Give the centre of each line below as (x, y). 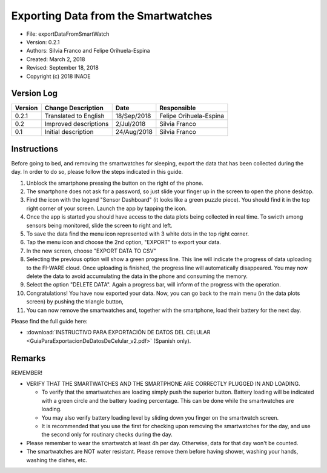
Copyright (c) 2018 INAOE (58, 76)
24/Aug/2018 (134, 132)
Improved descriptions (77, 124)
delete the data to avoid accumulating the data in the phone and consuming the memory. (137, 276)
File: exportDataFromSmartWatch (68, 34)
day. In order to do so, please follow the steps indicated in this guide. (97, 172)
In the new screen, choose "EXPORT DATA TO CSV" (91, 251)
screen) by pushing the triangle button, (75, 302)
